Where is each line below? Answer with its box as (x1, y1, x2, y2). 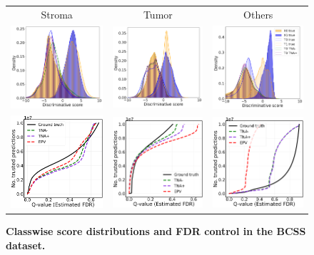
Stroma (41, 6, 73, 21)
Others (243, 6, 273, 21)
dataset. (6, 237, 46, 252)
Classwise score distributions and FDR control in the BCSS (6, 224, 306, 239)
